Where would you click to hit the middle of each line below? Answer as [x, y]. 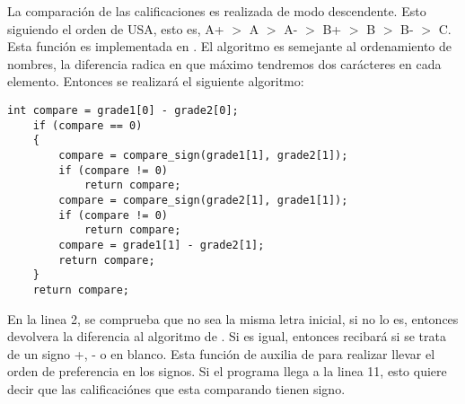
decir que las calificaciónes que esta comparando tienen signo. [176, 388]
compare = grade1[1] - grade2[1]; [162, 245]
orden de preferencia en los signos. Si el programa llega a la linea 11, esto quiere [227, 371]
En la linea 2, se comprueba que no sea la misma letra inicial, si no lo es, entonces [233, 318]
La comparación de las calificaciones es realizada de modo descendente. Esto [217, 11]
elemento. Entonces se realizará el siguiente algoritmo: [156, 81]
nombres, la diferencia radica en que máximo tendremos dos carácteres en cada [224, 63]
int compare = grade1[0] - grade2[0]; [123, 110]
